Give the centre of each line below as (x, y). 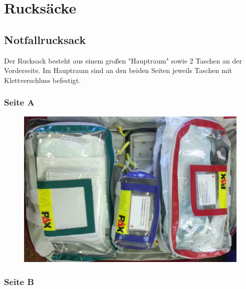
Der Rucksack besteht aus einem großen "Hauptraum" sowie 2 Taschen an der (123, 60)
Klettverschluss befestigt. (43, 80)
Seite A (19, 102)
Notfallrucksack (45, 39)
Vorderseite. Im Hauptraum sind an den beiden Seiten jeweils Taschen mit (118, 70)
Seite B (19, 281)
